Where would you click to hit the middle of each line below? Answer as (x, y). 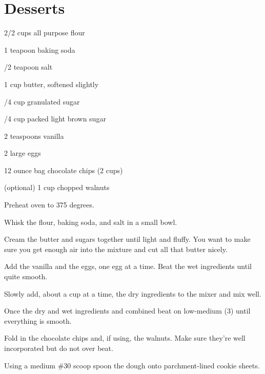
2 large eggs (23, 153)
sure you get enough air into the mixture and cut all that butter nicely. (116, 249)
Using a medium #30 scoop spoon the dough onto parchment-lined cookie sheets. (132, 365)
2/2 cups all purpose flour (45, 33)
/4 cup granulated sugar (42, 101)
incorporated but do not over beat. (59, 348)
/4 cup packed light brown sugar (55, 119)
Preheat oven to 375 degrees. (49, 205)
